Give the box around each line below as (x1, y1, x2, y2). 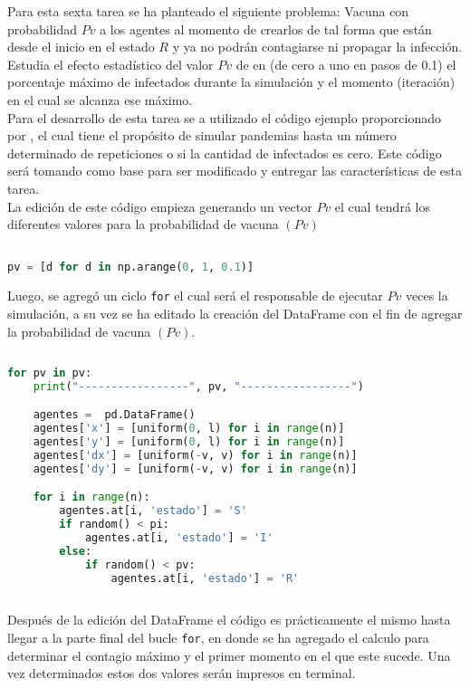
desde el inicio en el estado (7, 37, 155, 56)
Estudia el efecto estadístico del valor (7, 54, 214, 73)
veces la (405, 286, 448, 305)
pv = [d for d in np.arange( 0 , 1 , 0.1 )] (7, 261, 254, 274)
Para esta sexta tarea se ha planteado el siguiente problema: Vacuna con (7, 2, 409, 20)
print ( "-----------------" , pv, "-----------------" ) (33, 379, 364, 393)
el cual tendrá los (334, 196, 430, 215)
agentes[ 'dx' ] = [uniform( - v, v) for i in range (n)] (33, 449, 358, 462)
